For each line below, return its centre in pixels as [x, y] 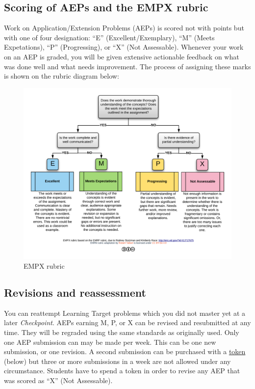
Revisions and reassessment [75, 292]
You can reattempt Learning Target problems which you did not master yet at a [125, 313]
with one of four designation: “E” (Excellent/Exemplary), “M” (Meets [109, 37]
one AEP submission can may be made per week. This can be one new [110, 342]
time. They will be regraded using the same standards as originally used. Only [122, 332]
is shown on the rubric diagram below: [62, 76]
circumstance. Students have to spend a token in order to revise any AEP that [122, 371]
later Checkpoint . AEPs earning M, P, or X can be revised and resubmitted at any [127, 322]
